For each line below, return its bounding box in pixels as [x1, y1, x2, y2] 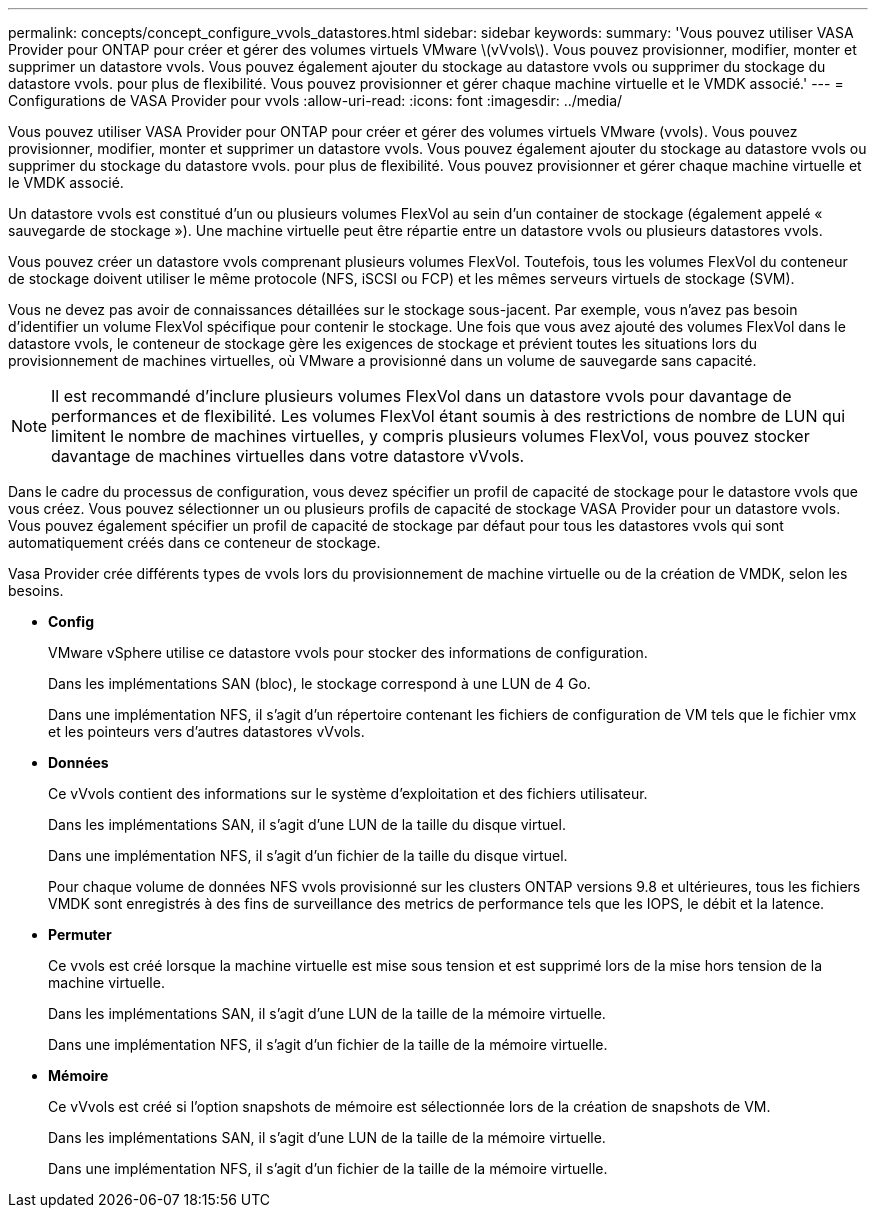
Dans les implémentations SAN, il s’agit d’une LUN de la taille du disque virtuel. [48, 816, 566, 833]
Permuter [48, 926, 112, 943]
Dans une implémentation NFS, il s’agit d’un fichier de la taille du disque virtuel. [48, 847, 568, 864]
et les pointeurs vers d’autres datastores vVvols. [48, 723, 365, 740]
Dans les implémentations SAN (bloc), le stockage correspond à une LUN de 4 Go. [48, 675, 591, 692]
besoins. [8, 582, 64, 599]
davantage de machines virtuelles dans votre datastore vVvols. [51, 446, 525, 466]
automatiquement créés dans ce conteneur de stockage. [8, 534, 381, 551]
